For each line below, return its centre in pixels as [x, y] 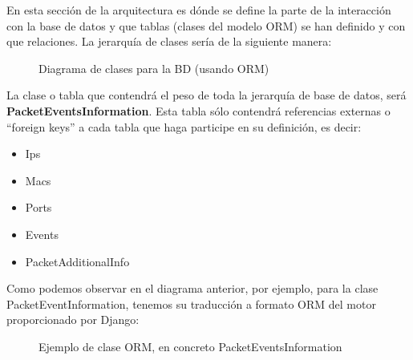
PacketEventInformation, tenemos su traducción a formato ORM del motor [191, 303]
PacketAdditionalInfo [77, 261]
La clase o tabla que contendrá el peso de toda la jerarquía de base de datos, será [206, 95]
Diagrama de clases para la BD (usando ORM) [154, 68]
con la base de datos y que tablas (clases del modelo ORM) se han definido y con [206, 25]
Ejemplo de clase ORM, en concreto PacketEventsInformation [190, 346]
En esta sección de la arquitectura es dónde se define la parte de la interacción [199, 10]
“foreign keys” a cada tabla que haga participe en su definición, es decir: [184, 126]
